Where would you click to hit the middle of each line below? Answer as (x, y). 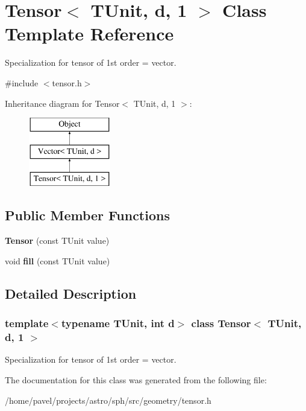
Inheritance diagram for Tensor (62, 103)
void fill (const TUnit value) (58, 260)
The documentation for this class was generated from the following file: (136, 379)
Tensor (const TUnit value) (57, 241)
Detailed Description (71, 293)
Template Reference (89, 33)
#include (22, 82)
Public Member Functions (87, 215)
